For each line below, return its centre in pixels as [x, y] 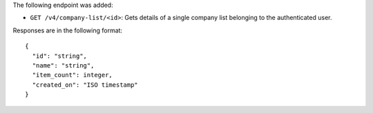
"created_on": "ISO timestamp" [85, 85]
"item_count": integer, [73, 75]
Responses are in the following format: [68, 30]
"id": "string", [60, 56]
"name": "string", [63, 65]
